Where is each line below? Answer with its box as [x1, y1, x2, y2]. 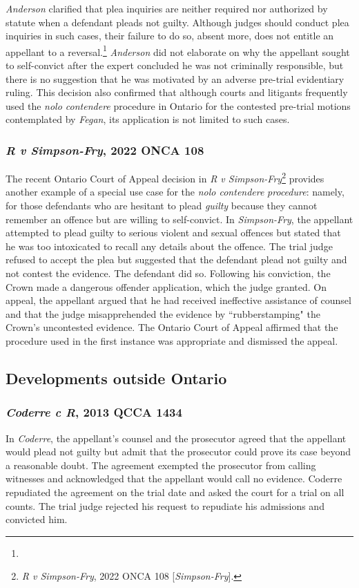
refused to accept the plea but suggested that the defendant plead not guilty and [6, 252, 347, 267]
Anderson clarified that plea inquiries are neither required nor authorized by [6, 1, 328, 15]
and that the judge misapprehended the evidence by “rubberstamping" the [6, 306, 320, 321]
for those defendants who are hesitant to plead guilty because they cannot [6, 198, 318, 213]
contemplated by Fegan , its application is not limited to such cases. [6, 112, 290, 126]
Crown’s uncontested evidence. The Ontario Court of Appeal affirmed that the [6, 320, 338, 334]
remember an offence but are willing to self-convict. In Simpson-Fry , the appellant [6, 211, 353, 226]
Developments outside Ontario [6, 367, 227, 388]
